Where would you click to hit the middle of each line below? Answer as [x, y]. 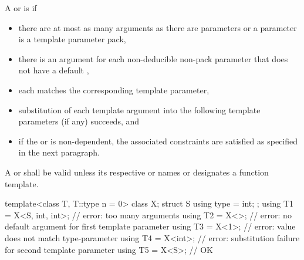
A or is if [21, 8]
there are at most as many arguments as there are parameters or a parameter [158, 27]
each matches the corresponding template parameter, [114, 90]
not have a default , [54, 70]
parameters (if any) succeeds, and [79, 121]
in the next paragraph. [59, 152]
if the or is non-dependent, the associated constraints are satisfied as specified [158, 141]
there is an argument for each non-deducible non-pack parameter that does [153, 58]
